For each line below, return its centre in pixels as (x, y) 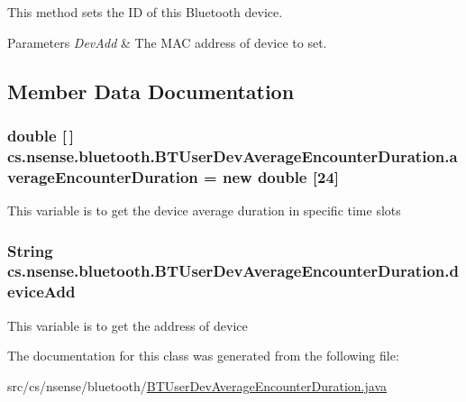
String (30, 250)
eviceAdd (41, 292)
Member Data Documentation (151, 91)
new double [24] (281, 176)
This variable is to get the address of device (128, 325)
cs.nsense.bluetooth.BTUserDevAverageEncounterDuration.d (233, 271)
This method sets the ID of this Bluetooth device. (145, 12)
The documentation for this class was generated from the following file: (203, 356)
